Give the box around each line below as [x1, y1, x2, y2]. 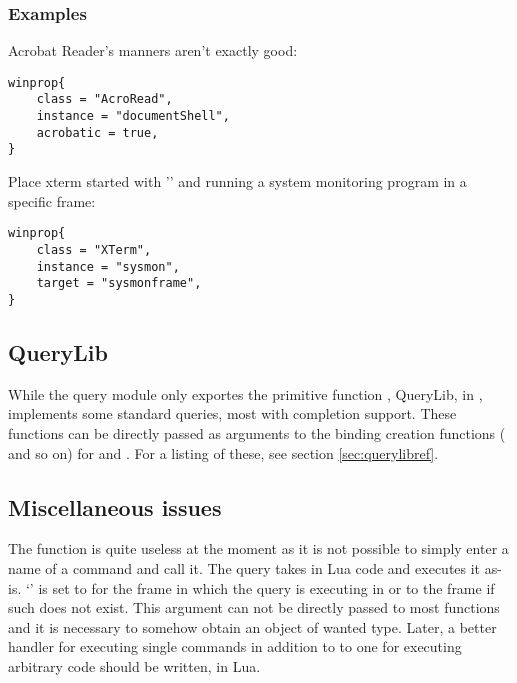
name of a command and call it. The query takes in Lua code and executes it [8, 557, 481, 578]
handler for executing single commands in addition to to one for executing [8, 636, 462, 657]
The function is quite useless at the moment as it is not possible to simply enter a [8, 538, 509, 559]
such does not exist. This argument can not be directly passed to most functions [8, 597, 500, 618]
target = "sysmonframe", [36, 276, 202, 291]
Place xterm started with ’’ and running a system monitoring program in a [8, 171, 467, 192]
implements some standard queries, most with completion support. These [8, 403, 457, 424]
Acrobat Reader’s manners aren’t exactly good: [8, 40, 298, 61]
